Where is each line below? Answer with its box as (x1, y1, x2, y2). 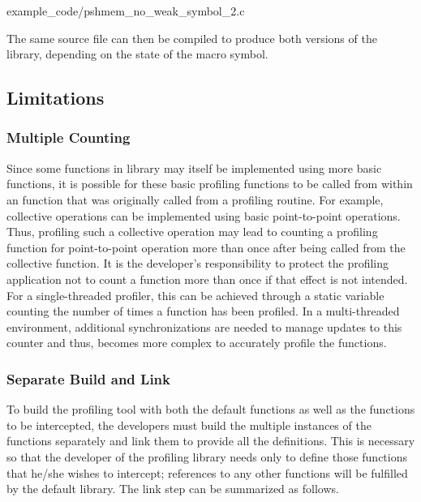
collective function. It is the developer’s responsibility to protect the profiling (6, 255, 389, 272)
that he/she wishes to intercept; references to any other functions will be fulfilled (6, 464, 408, 481)
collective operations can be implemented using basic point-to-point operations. (6, 207, 401, 224)
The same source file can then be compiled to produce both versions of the (6, 29, 377, 46)
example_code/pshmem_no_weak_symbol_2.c (6, 2, 245, 19)
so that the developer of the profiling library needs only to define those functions (6, 448, 408, 465)
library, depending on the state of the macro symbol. (6, 45, 268, 62)
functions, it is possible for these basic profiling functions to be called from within (6, 175, 413, 192)
